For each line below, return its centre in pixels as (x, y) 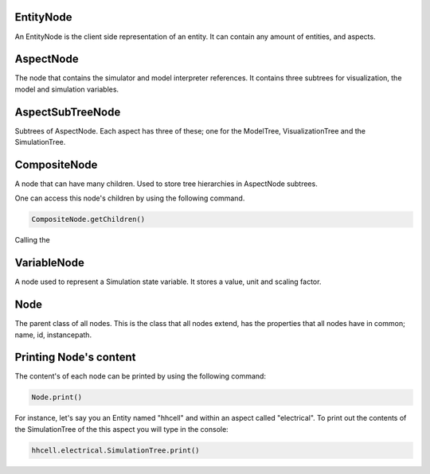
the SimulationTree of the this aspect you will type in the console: (121, 429)
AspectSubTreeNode (68, 112)
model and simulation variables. (67, 89)
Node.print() (57, 397)
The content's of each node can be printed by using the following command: (141, 376)
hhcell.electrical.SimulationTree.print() (115, 450)
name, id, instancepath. (53, 335)
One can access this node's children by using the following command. (130, 198)
